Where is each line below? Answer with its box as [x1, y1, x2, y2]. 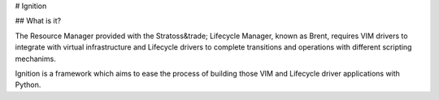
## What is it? [15, 16, 61, 26]
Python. [15, 80, 41, 89]
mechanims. [15, 54, 56, 63]
